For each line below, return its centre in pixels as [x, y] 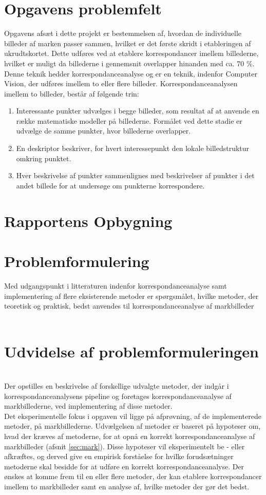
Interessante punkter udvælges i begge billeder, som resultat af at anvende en [138, 111]
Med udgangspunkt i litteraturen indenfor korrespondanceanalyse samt [116, 285]
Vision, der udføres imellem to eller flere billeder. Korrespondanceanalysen [121, 83]
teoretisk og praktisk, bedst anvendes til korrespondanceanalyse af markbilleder [129, 306]
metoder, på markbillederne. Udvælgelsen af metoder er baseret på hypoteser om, [132, 426]
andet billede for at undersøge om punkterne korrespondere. [110, 185]
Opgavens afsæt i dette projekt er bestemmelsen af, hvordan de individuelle [123, 33]
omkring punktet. [44, 158]
